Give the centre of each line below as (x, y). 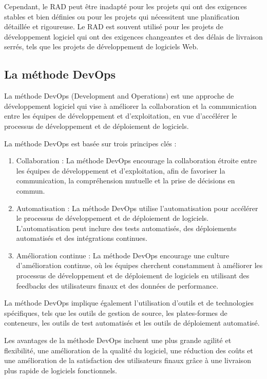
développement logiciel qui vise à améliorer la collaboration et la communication (130, 106)
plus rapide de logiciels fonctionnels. (61, 370)
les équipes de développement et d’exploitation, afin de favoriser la (121, 170)
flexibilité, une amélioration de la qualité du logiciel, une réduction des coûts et (129, 350)
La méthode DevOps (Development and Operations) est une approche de (119, 96)
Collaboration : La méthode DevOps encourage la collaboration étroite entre (136, 160)
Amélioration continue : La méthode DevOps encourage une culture (123, 255)
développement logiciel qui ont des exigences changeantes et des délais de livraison (133, 36)
